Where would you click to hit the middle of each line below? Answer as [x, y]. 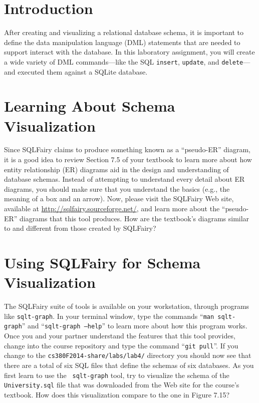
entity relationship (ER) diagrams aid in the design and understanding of [116, 169]
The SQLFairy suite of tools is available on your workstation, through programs [127, 306]
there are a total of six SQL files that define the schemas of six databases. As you [129, 365]
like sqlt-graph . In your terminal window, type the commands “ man [109, 316]
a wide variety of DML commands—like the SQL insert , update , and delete [124, 61]
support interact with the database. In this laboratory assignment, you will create [129, 52]
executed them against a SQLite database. [83, 71]
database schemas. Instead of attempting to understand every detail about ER [124, 179]
